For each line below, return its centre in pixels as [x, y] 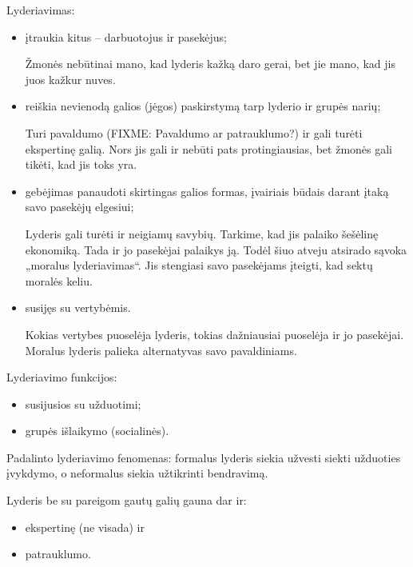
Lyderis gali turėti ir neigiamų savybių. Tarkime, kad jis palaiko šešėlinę [202, 233]
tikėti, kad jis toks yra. [81, 164]
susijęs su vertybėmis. [78, 307]
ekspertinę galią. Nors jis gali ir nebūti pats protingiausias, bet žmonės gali [209, 148]
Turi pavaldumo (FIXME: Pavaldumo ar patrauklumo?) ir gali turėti [194, 132]
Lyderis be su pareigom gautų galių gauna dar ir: [127, 500]
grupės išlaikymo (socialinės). [97, 431]
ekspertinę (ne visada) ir [85, 527]
